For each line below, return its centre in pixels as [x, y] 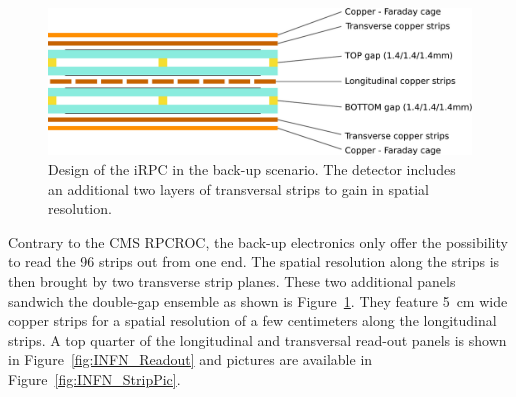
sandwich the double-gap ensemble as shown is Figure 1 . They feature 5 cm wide [258, 300]
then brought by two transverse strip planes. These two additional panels [232, 280]
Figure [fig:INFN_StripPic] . [94, 378]
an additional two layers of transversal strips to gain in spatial [238, 188]
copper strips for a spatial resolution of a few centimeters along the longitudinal [252, 320]
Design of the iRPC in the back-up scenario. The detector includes [252, 169]
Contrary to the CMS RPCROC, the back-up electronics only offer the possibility [258, 241]
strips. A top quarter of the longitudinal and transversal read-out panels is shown [257, 339]
